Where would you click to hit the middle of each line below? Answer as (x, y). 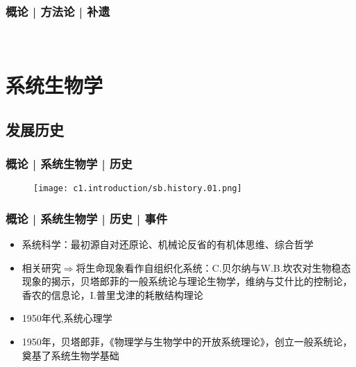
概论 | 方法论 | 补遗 (58, 11)
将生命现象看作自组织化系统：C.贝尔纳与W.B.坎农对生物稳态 (213, 267)
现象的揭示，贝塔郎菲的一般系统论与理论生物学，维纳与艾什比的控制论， (187, 281)
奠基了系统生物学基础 (70, 355)
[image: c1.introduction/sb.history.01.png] (138, 189)
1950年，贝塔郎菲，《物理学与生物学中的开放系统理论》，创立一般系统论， (187, 342)
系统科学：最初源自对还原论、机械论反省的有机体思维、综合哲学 (168, 244)
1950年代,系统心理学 (67, 318)
